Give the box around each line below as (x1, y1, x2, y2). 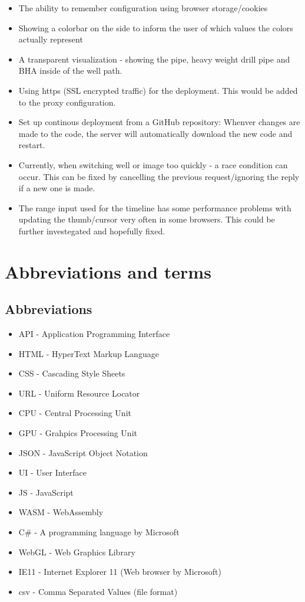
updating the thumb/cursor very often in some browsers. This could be (18, 213, 275, 225)
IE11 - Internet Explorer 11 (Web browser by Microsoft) (18, 565, 221, 578)
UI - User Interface (18, 466, 87, 479)
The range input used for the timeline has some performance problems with (18, 201, 291, 214)
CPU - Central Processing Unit (18, 407, 131, 419)
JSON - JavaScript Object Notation (18, 446, 148, 459)
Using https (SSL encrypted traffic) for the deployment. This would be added (18, 84, 298, 96)
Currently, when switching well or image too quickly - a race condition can (18, 158, 288, 171)
